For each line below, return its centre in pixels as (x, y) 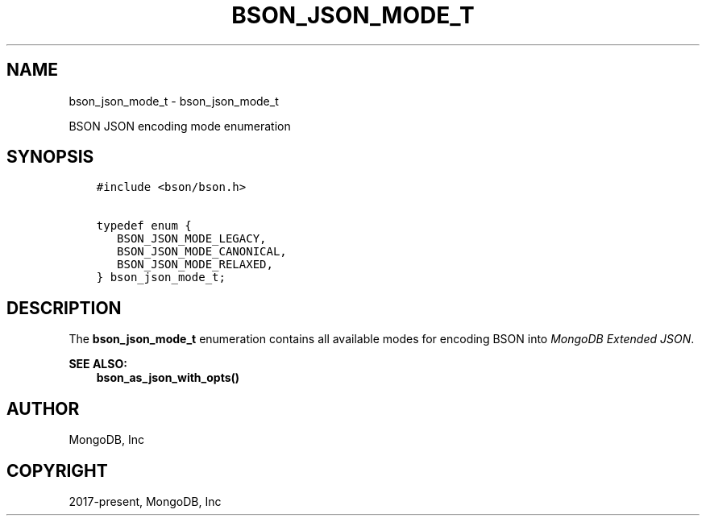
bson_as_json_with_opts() (168, 378)
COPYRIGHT (57, 470)
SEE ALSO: (98, 364)
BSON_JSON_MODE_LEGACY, (192, 239)
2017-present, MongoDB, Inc (145, 501)
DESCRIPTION (64, 308)
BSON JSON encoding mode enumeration (180, 126)
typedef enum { (144, 226)
